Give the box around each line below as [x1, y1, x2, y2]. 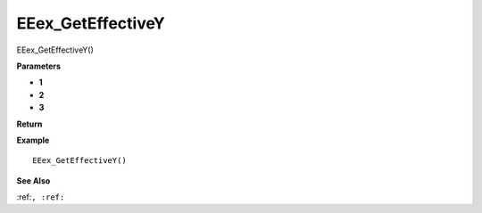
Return [16, 119, 43, 129]
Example [16, 135, 50, 145]
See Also [16, 175, 51, 186]
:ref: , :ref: [16, 192, 65, 202]
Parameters [16, 61, 62, 71]
